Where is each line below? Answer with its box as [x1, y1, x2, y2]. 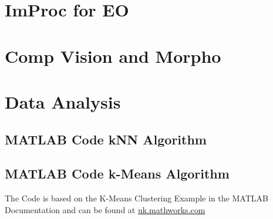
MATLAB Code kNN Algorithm [5, 130, 207, 148]
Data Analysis [5, 89, 121, 113]
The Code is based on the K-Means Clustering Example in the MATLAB [5, 192, 268, 204]
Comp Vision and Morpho [5, 43, 221, 68]
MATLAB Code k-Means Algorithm [5, 164, 230, 183]
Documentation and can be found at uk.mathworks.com [5, 203, 205, 215]
